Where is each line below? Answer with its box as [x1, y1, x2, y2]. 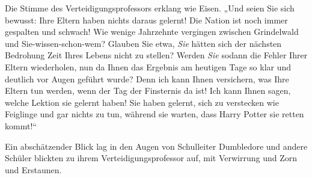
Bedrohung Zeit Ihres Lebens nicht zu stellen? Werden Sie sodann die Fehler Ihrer [5, 49, 308, 61]
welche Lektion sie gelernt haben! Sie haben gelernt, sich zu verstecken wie [5, 96, 279, 108]
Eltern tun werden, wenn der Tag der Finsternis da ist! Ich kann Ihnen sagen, [5, 84, 291, 97]
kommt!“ [5, 119, 37, 132]
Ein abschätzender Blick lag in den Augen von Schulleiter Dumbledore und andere [5, 140, 308, 152]
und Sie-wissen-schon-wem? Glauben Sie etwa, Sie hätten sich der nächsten [5, 37, 282, 49]
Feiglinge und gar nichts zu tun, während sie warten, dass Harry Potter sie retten [5, 108, 304, 120]
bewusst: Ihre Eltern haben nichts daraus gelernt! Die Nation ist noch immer [5, 13, 288, 26]
